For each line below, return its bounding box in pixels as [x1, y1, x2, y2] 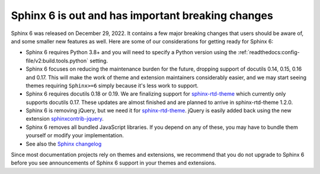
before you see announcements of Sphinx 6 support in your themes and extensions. [11, 159, 216, 166]
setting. [89, 57, 108, 64]
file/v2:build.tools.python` [25, 57, 89, 64]
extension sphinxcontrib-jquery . [25, 115, 104, 122]
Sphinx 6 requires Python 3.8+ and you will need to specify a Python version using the [25, 49, 237, 56]
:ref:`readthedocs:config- [238, 49, 300, 56]
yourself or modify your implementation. [25, 132, 124, 139]
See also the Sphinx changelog [25, 140, 102, 147]
